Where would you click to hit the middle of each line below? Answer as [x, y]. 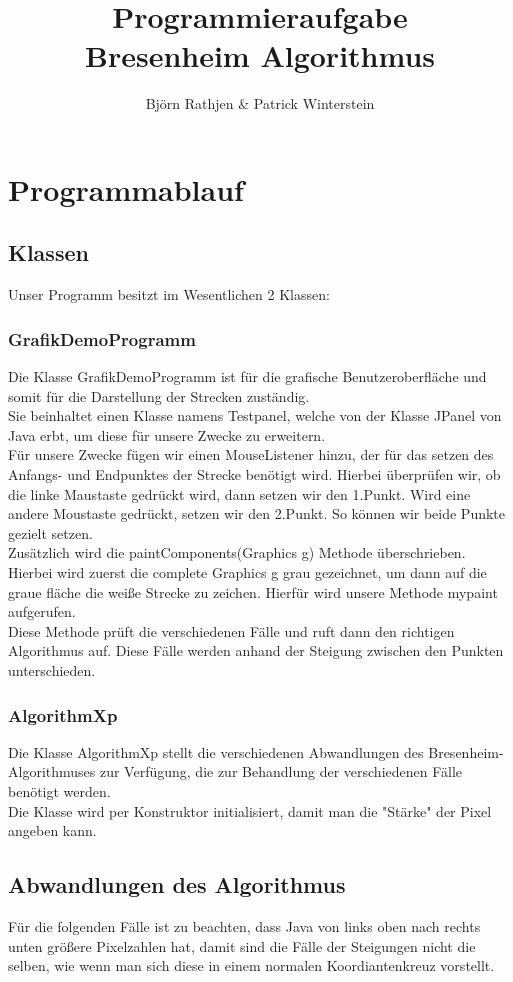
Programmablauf [126, 188]
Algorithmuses [52, 771]
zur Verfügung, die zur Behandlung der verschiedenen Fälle [281, 771]
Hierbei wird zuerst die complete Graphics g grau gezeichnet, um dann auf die [247, 572]
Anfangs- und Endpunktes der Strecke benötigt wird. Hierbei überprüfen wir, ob [254, 474]
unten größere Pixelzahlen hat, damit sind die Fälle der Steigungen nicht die [242, 945]
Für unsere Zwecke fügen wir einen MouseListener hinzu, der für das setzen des [251, 454]
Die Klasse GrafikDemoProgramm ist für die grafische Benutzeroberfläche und [247, 376]
